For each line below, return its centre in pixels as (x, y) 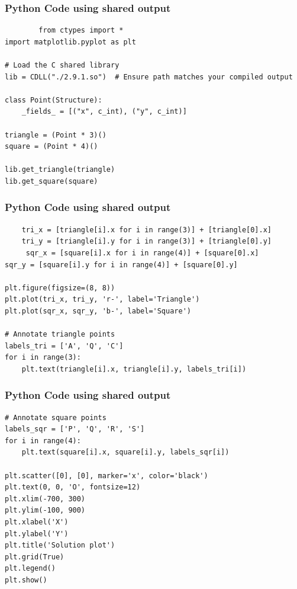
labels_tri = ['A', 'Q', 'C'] (64, 346)
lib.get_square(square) (51, 181)
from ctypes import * (81, 31)
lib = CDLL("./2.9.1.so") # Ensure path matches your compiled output (149, 77)
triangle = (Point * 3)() (56, 135)
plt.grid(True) (35, 557)
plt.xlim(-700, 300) (45, 499)
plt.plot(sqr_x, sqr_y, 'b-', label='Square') (98, 311)
